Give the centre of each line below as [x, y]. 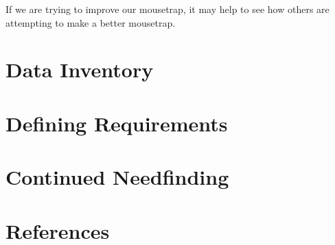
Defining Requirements [117, 123]
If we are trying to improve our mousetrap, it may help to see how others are [167, 9]
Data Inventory [80, 69]
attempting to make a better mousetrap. [91, 22]
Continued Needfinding [117, 177]
